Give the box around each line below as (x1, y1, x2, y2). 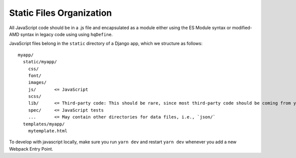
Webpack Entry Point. (9, 146, 54, 152)
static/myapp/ (23, 59, 57, 65)
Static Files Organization (9, 7, 112, 18)
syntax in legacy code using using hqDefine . (20, 31, 113, 37)
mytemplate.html (28, 128, 68, 134)
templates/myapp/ (23, 121, 65, 127)
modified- (232, 25, 253, 31)
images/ (28, 79, 47, 85)
